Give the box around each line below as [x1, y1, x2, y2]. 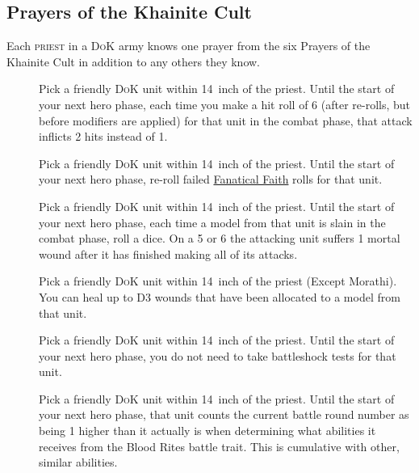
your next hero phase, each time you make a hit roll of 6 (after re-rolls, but [39, 95, 411, 112]
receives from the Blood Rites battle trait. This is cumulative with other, [39, 437, 400, 454]
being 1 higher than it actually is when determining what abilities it [39, 422, 376, 439]
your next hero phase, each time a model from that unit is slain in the [39, 213, 386, 230]
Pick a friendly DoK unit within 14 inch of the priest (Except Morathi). [39, 272, 397, 289]
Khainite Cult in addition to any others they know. [6, 53, 260, 70]
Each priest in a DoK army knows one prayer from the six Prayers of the [6, 37, 371, 54]
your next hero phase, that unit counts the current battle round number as [39, 406, 409, 423]
